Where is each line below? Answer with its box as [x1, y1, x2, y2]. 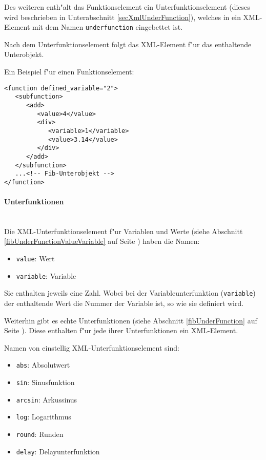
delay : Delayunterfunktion [16, 446, 100, 456]
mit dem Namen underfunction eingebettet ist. [32, 22, 183, 32]
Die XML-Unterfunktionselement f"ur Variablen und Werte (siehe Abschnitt [4, 225, 243, 236]
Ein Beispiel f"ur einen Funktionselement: [4, 66, 134, 77]
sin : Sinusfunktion [16, 377, 75, 388]
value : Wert [16, 253, 55, 264]
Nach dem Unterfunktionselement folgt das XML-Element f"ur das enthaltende [4, 39, 252, 49]
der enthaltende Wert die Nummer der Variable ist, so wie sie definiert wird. [4, 298, 244, 309]
